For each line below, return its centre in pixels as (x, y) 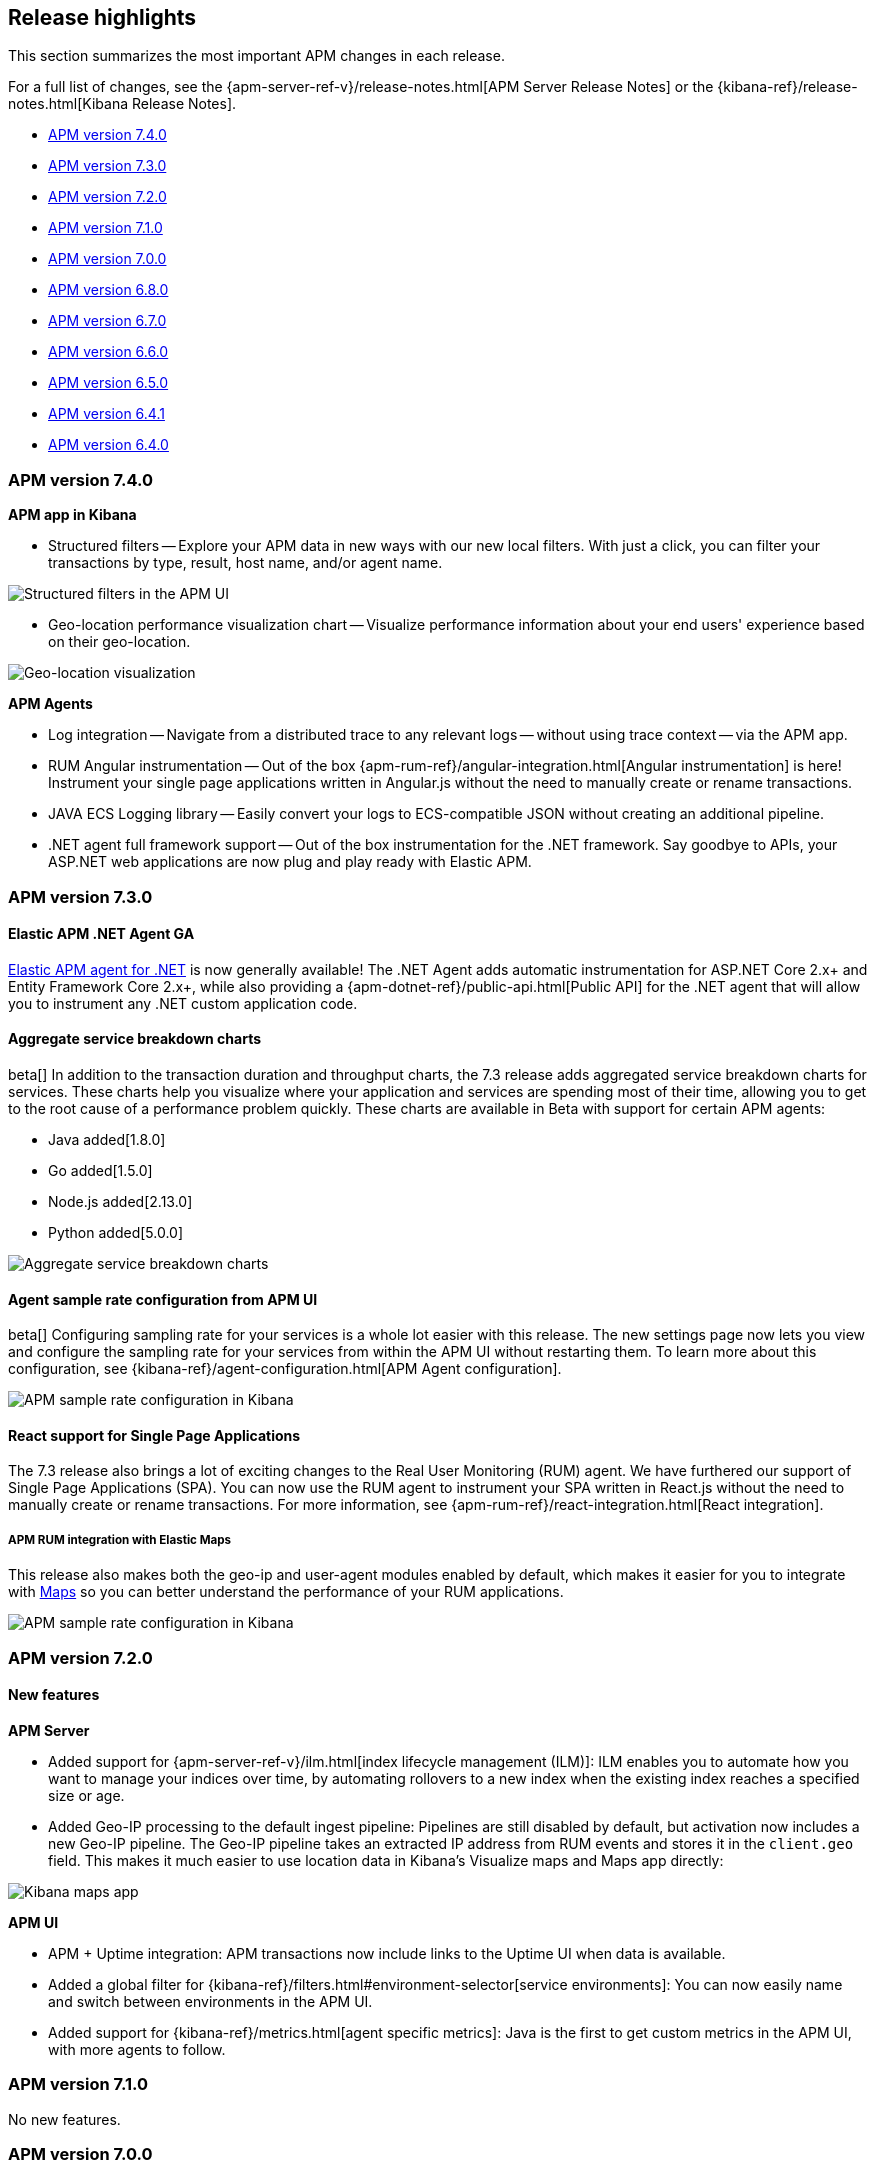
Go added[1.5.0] (100, 1170)
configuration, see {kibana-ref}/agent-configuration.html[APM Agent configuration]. (285, 1369)
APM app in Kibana (72, 515)
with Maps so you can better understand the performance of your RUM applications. (286, 1592)
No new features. (64, 2119)
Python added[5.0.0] (116, 1232)
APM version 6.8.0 (108, 290)
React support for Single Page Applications (154, 1435)
